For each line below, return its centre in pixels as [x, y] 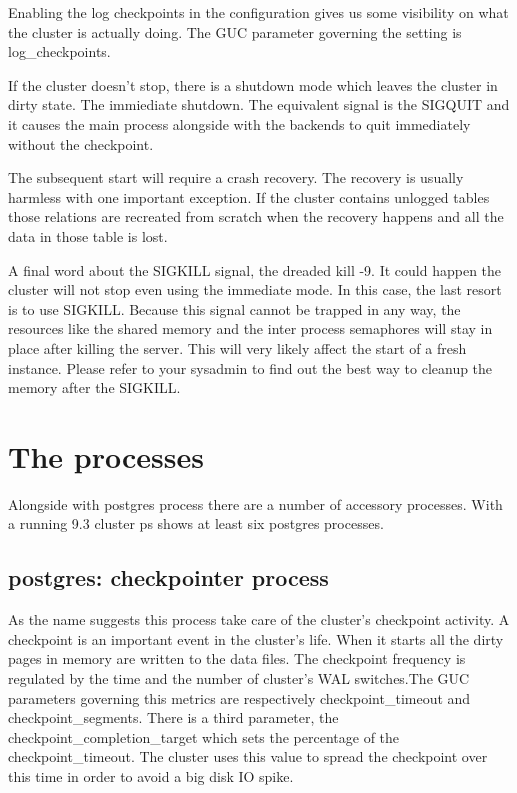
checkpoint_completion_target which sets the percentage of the [204, 736]
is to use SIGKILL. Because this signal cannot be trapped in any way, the [234, 308]
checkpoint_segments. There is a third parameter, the [173, 717]
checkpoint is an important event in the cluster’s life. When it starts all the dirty [256, 638]
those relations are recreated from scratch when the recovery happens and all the [256, 216]
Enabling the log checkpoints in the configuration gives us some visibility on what [258, 12]
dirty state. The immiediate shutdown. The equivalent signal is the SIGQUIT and [259, 104]
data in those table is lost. [88, 235]
